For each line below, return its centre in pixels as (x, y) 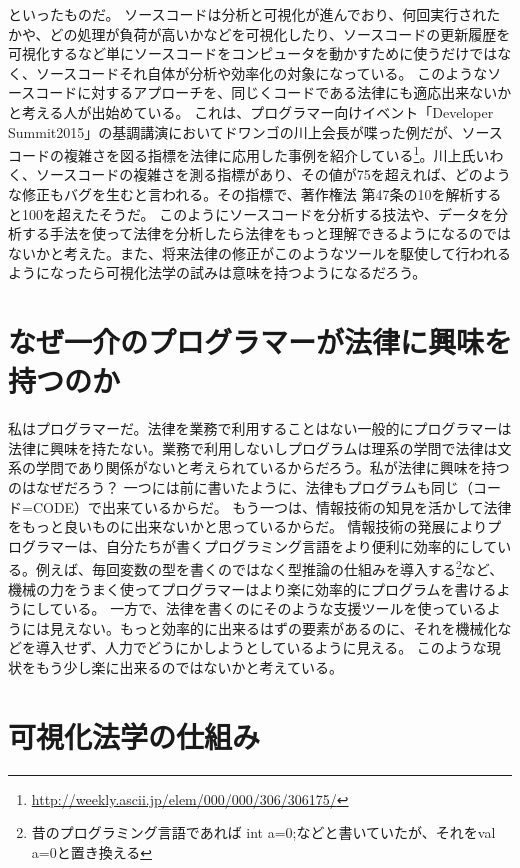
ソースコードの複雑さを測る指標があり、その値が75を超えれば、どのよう (273, 174)
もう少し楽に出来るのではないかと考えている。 (189, 667)
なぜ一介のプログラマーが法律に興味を (260, 341)
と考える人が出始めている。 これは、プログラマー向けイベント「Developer (251, 111)
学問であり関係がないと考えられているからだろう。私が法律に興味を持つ (272, 467)
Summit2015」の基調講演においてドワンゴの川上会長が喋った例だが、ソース (255, 131)
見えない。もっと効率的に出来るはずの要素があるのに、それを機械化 (273, 627)
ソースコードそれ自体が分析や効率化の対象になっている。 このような (261, 72)
